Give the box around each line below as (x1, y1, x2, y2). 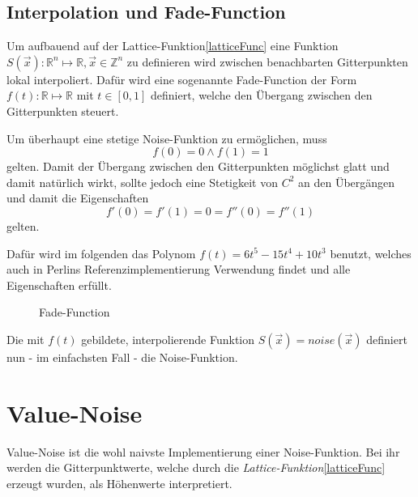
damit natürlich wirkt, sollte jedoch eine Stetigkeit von (6, 173, 279, 190)
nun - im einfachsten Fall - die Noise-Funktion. (6, 348, 238, 365)
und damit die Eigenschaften (6, 189, 149, 206)
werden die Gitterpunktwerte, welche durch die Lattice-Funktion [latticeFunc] (6, 459, 386, 476)
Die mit (6, 330, 45, 347)
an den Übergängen (298, 173, 395, 190)
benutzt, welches (330, 244, 412, 261)
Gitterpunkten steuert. (6, 102, 119, 119)
